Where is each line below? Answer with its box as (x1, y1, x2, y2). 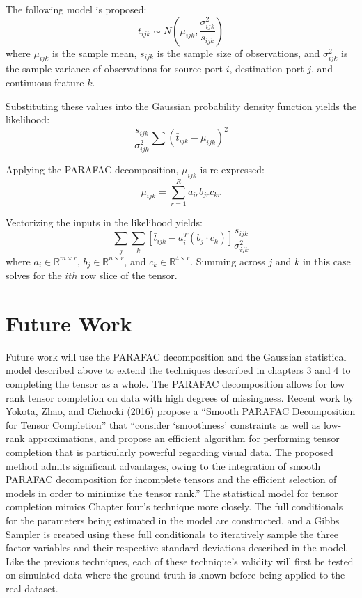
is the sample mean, (52, 45, 137, 60)
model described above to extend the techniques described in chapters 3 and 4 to (6, 363, 351, 377)
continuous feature (6, 74, 84, 89)
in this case (303, 253, 351, 268)
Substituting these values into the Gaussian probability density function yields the (6, 98, 356, 113)
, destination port (229, 61, 304, 76)
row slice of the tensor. (80, 268, 178, 283)
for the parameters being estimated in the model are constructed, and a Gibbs (6, 512, 340, 527)
